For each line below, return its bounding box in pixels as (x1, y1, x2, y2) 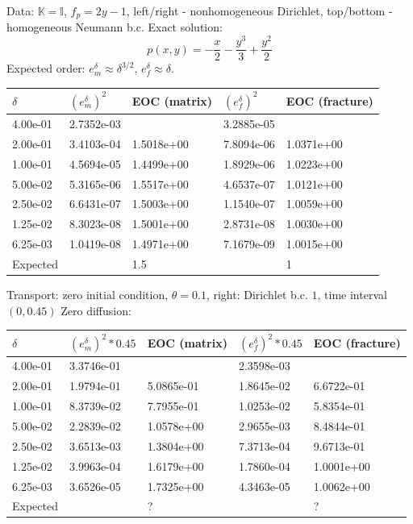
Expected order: (6, 60, 86, 77)
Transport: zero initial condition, (6, 286, 169, 303)
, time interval (317, 286, 387, 303)
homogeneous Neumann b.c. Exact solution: (6, 19, 223, 35)
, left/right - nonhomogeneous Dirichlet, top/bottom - (126, 2, 393, 19)
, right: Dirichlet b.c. (206, 286, 308, 303)
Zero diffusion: (60, 302, 131, 318)
